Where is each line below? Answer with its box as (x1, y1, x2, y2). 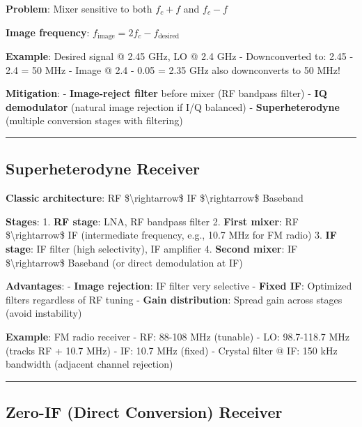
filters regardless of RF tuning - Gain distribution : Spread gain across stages (6, 292, 343, 306)
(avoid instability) (6, 306, 82, 320)
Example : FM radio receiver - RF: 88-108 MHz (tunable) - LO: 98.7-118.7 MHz (6, 329, 350, 343)
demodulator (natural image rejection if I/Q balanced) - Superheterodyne (6, 99, 340, 114)
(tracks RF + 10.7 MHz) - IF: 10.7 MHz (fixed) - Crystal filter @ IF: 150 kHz (6, 343, 338, 357)
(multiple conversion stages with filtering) (6, 113, 183, 128)
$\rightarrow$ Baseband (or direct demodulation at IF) (6, 255, 243, 269)
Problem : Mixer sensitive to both (6, 1, 152, 15)
